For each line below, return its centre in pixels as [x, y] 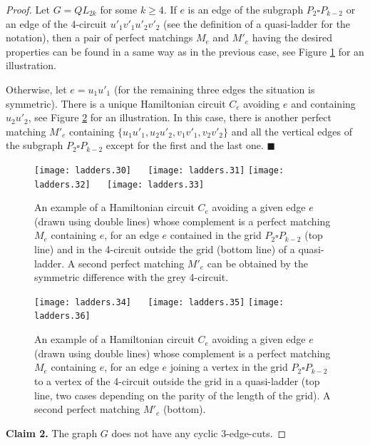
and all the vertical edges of [292, 131]
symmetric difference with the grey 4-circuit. [132, 277]
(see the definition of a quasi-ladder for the [257, 23]
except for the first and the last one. [185, 145]
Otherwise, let [36, 89]
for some [119, 9]
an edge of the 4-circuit [56, 23]
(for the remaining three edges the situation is [214, 89]
